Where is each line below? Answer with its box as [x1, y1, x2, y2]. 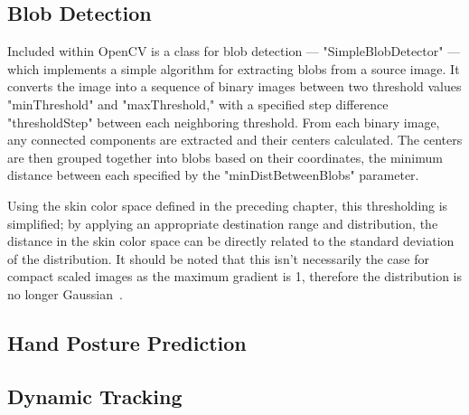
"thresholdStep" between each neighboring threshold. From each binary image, [7, 112, 440, 131]
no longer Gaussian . [7, 284, 123, 303]
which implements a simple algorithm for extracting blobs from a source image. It [7, 59, 460, 78]
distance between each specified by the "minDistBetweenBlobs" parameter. [7, 165, 419, 184]
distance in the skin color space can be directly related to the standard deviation [7, 231, 455, 250]
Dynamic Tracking [7, 382, 183, 410]
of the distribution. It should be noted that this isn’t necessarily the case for [7, 249, 429, 268]
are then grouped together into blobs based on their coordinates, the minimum [7, 147, 443, 166]
